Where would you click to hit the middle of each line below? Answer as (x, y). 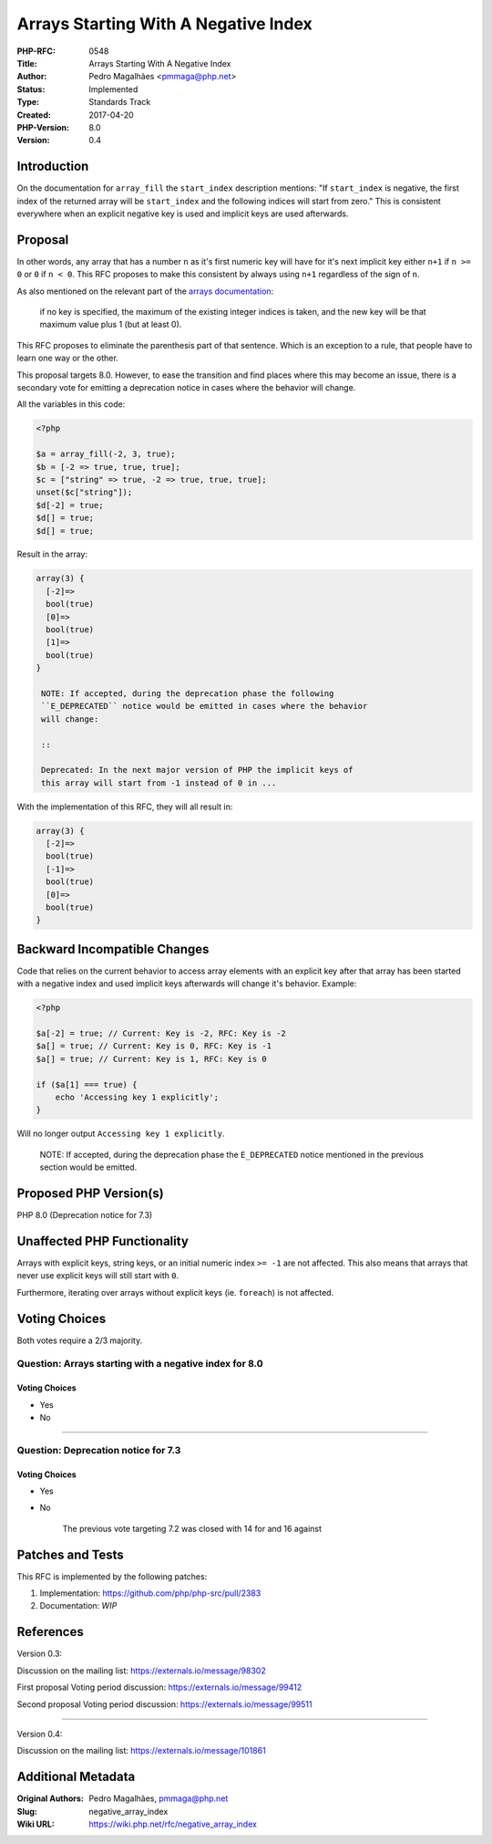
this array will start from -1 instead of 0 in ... (159, 783)
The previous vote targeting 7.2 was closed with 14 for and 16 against (192, 1528)
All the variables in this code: (71, 404)
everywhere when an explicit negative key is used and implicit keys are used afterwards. (183, 214)
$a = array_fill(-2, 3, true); (106, 454)
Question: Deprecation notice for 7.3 (99, 1450)
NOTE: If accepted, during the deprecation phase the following (188, 693)
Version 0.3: (40, 1654)
